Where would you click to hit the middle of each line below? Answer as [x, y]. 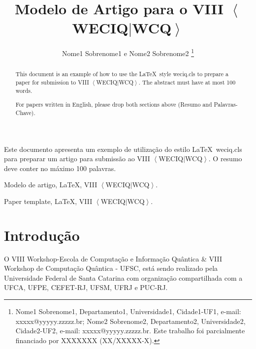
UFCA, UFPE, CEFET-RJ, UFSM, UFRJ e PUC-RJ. [86, 287]
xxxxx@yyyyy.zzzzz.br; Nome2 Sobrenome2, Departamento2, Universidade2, [130, 321]
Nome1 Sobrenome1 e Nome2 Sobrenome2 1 [128, 52]
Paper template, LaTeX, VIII [48, 201]
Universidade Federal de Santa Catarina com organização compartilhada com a [123, 277]
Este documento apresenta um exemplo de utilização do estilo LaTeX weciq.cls [123, 149]
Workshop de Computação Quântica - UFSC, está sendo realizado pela [111, 268]
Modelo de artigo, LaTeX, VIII [51, 185]
